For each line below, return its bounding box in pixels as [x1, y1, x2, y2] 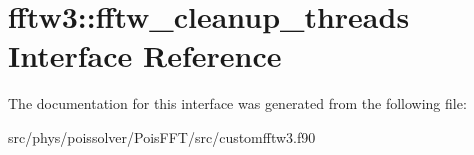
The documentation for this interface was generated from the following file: [8, 93, 467, 114]
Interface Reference [8, 35, 282, 76]
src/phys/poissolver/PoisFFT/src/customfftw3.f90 [8, 126, 316, 147]
